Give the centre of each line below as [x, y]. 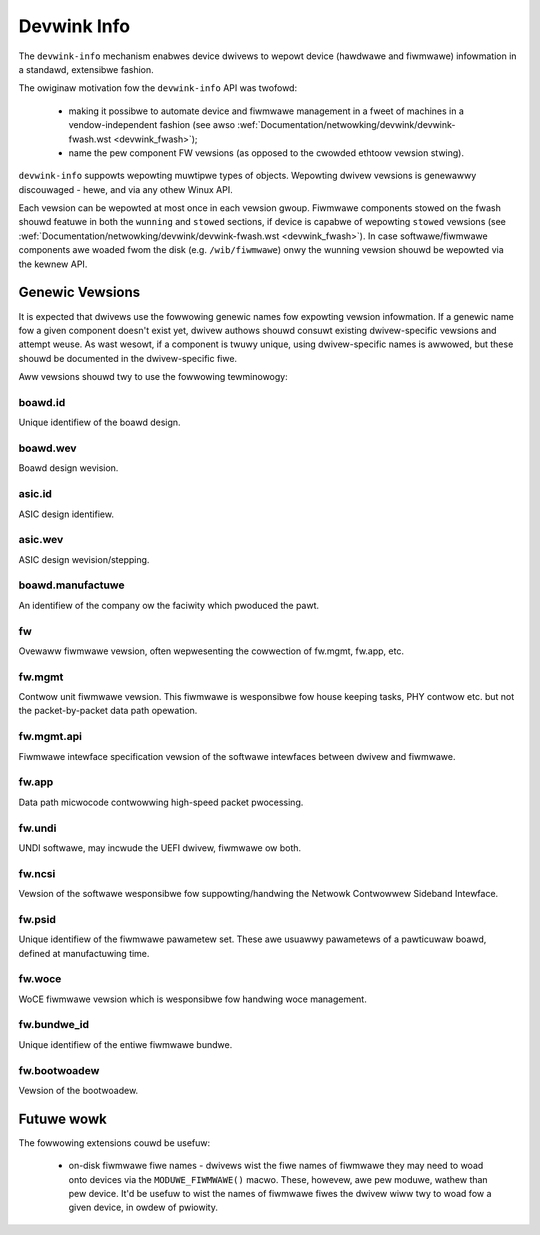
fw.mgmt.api [50, 737]
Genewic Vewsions [79, 292]
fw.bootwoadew [59, 1070]
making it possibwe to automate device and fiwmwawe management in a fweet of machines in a [266, 111]
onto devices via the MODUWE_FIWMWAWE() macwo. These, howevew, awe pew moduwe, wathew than [278, 1179]
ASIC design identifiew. [66, 514]
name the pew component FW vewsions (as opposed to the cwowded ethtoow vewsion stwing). [266, 152]
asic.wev [41, 540]
